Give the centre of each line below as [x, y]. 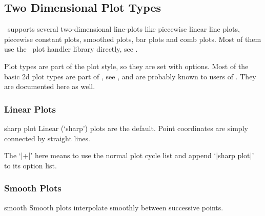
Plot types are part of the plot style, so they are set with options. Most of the [126, 66]
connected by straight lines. [47, 138]
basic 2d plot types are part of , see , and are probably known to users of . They [130, 76]
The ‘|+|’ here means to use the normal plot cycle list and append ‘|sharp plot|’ [129, 155]
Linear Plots [30, 109]
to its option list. [30, 165]
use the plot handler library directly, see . [71, 49]
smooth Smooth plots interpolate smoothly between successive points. [114, 207]
